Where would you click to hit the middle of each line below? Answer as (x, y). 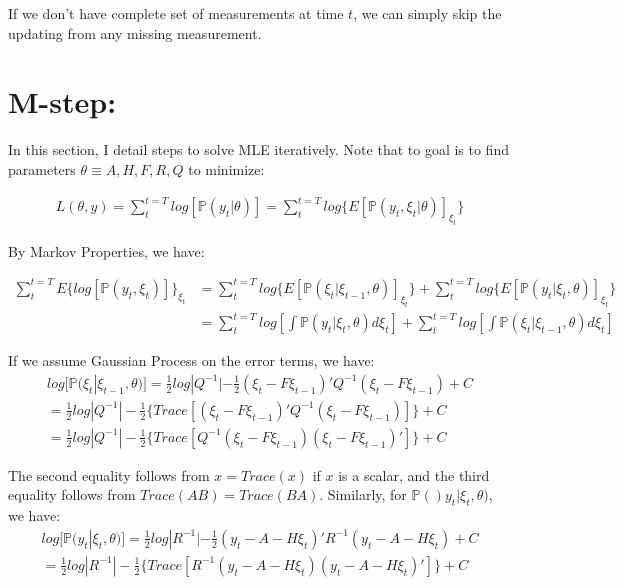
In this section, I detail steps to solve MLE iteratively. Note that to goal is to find (258, 149)
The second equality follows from (109, 474)
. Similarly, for (363, 494)
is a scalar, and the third (414, 474)
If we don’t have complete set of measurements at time (176, 13)
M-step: (62, 101)
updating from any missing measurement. (135, 32)
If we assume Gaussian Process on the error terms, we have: (191, 360)
